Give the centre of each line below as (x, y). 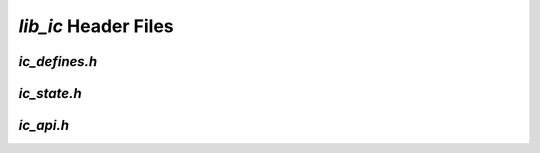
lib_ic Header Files (96, 26)
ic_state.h (50, 93)
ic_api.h (44, 125)
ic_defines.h (58, 61)
